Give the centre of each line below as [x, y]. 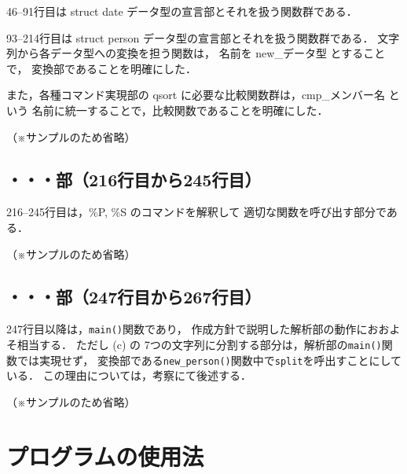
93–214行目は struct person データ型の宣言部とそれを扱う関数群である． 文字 [203, 37]
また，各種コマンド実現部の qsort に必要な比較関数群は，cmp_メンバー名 [196, 95]
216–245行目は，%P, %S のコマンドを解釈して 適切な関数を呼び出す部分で [196, 212]
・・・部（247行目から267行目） [134, 296]
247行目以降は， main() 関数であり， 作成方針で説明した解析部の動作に [187, 329]
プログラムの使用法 [105, 456]
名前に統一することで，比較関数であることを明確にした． [180, 110]
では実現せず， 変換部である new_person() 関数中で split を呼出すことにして [209, 360]
